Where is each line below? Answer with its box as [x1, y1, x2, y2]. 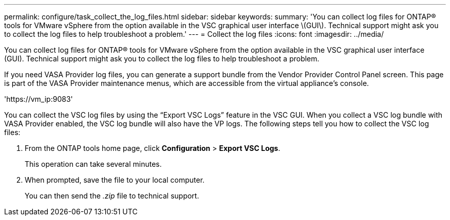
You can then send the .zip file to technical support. [25, 191, 199, 200]
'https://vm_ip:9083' [4, 95, 73, 103]
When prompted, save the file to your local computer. [25, 175, 205, 184]
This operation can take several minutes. [25, 160, 162, 168]
